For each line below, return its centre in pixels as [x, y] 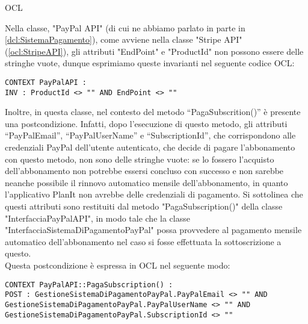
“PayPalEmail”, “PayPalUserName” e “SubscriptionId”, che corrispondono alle [150, 135]
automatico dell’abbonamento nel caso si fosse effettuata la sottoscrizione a [143, 241]
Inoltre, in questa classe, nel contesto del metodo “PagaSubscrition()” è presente [153, 112]
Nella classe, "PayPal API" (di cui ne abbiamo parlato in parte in [125, 27]
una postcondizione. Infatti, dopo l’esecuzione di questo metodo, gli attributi [146, 123]
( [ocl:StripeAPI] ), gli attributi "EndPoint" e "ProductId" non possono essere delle [154, 51]
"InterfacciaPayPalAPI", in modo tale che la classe [97, 218]
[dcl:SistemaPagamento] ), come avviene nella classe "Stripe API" [124, 39]
